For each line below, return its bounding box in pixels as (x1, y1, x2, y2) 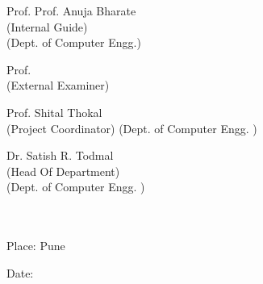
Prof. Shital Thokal (6, 103, 102, 120)
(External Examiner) (6, 77, 110, 94)
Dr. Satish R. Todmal (6, 147, 114, 164)
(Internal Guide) (6, 18, 88, 35)
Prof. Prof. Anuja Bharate (6, 2, 136, 19)
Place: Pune (6, 237, 65, 254)
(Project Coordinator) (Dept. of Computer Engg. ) (6, 119, 257, 136)
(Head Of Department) (6, 162, 120, 179)
